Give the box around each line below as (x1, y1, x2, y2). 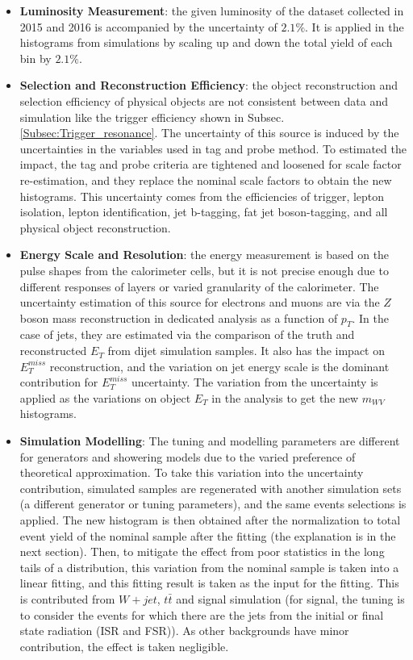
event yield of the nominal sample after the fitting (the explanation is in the (19, 527, 396, 544)
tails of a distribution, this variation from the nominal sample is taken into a (19, 558, 399, 575)
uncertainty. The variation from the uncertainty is (131, 374, 378, 391)
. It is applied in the (305, 18, 404, 35)
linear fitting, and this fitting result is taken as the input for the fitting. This (19, 574, 399, 591)
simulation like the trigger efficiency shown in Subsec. (19, 108, 285, 125)
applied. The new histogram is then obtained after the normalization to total (19, 512, 401, 528)
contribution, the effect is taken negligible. (19, 637, 229, 654)
